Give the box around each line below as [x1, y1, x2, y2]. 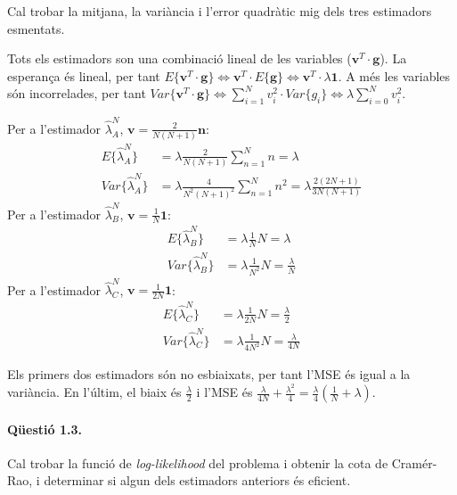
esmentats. [7, 19, 65, 37]
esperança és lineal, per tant [7, 66, 160, 85]
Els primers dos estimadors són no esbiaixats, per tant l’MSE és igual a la [7, 365, 411, 384]
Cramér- [391, 453, 437, 472]
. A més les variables [338, 66, 451, 85]
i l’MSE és [196, 383, 253, 401]
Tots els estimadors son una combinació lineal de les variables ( [7, 49, 352, 68]
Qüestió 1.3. [7, 419, 82, 438]
